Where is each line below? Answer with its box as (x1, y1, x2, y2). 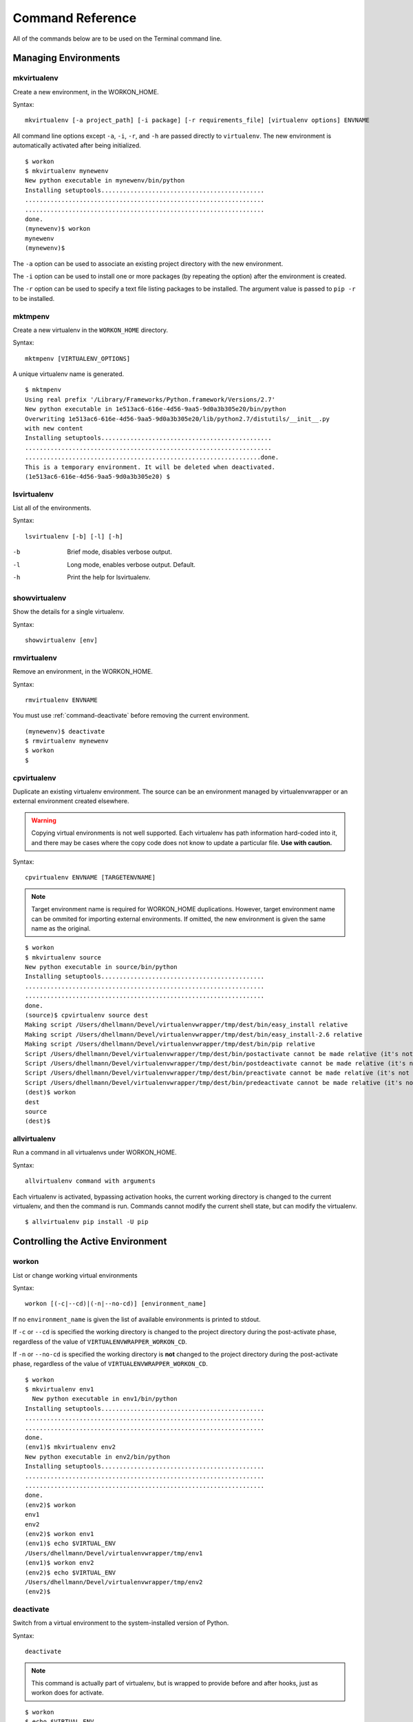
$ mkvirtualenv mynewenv (25, 167, 109, 175)
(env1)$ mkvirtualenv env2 (25, 1443, 116, 1451)
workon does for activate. (31, 1688, 105, 1697)
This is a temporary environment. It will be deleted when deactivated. (25, 463, 275, 471)
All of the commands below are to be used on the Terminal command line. (12, 34, 222, 43)
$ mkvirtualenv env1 (25, 1385, 94, 1393)
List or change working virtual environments (12, 1271, 138, 1279)
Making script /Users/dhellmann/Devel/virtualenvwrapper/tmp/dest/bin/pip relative (25, 1040, 316, 1048)
